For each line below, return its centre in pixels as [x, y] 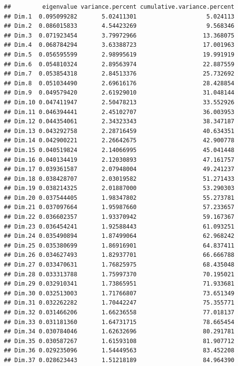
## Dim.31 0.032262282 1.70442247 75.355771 [119, 303]
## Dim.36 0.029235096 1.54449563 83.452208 [119, 351]
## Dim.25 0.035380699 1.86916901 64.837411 [119, 245]
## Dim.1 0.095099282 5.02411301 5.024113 [119, 16]
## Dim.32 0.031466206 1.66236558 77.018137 [119, 312]
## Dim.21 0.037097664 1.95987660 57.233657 [119, 207]
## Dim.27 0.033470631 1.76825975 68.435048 [119, 265]
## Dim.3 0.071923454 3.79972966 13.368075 [119, 35]
